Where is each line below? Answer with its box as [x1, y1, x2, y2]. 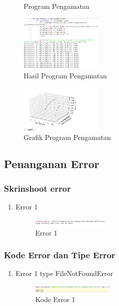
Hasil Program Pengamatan [24, 70, 107, 81]
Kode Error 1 [35, 294, 76, 305]
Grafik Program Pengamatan [24, 132, 111, 142]
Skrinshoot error [4, 182, 71, 194]
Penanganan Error [4, 156, 99, 171]
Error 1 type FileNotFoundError [15, 268, 114, 278]
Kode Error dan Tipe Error [4, 248, 116, 261]
